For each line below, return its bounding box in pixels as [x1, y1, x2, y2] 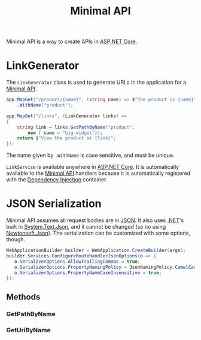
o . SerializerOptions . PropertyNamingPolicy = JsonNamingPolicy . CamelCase [14, 264, 199, 270]
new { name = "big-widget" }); [28, 130, 103, 136]
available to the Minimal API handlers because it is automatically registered [6, 169, 191, 177]
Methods [6, 292, 41, 302]
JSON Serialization [6, 197, 102, 211]
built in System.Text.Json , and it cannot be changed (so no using [6, 223, 166, 230]
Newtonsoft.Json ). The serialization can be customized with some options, [6, 229, 190, 237]
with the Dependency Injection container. [6, 176, 108, 183]
